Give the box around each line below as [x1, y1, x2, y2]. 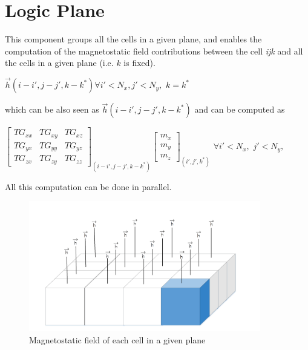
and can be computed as [194, 103, 285, 116]
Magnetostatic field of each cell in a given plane [29, 333, 206, 346]
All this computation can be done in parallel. [5, 180, 172, 193]
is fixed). [123, 56, 156, 69]
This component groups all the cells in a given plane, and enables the [5, 33, 262, 45]
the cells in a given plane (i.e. [5, 56, 114, 69]
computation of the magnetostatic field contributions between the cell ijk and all [5, 44, 303, 57]
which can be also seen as [5, 103, 99, 116]
